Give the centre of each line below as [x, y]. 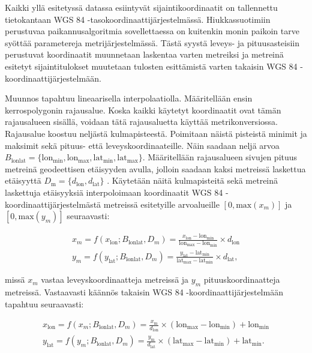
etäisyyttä [23, 180]
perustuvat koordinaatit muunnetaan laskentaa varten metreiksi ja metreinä [144, 54]
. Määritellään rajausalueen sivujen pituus [220, 157]
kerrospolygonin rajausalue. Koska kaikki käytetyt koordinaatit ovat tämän [143, 110]
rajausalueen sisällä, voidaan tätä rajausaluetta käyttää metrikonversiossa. [141, 122]
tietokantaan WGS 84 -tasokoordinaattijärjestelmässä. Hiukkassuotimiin [138, 19]
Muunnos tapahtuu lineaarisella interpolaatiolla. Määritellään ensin [129, 98]
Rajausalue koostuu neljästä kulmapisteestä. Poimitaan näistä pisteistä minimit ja [156, 133]
